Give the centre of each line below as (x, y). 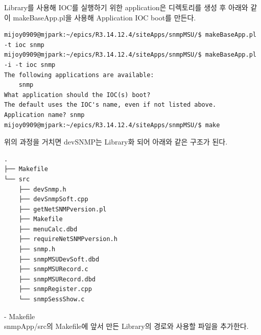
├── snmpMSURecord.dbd (57, 279)
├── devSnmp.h (42, 189)
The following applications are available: (79, 75)
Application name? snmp (44, 115)
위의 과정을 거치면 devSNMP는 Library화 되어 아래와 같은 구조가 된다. (116, 142)
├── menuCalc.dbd (48, 229)
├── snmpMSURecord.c (53, 269)
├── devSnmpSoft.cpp (53, 199)
